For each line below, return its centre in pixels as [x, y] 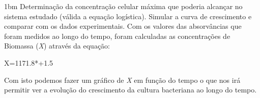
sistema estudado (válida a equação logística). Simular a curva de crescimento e [128, 16]
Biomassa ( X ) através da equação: [57, 46]
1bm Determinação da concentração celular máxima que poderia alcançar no [123, 6]
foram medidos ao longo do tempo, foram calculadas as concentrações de [117, 36]
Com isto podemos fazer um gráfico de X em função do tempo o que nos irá [122, 80]
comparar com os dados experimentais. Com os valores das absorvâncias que [123, 26]
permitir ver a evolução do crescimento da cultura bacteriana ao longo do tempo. [131, 90]
